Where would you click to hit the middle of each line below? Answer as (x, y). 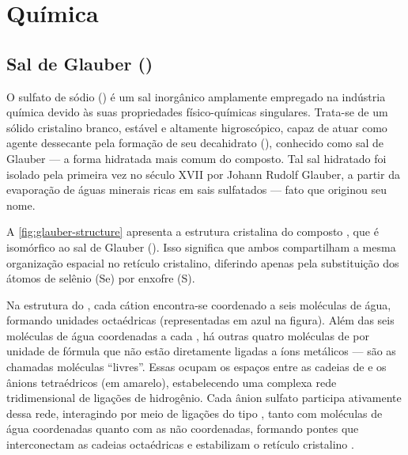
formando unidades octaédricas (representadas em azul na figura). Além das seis (200, 320)
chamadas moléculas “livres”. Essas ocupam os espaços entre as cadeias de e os (196, 367)
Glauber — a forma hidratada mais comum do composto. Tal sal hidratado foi (196, 158)
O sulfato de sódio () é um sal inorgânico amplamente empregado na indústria (196, 96)
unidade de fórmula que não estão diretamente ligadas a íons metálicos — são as (201, 351)
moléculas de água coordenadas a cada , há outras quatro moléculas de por (188, 335)
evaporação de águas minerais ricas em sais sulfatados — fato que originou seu (197, 190)
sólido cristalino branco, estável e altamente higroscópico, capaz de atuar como (197, 127)
